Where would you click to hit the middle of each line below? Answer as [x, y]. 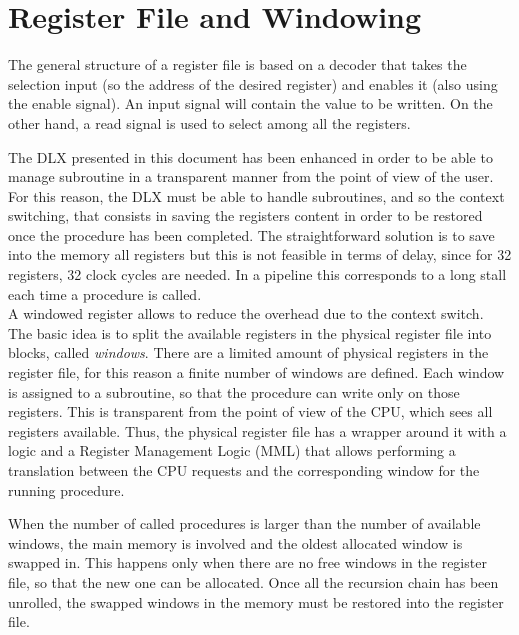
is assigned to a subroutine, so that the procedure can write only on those [234, 391]
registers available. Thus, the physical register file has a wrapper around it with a [257, 430]
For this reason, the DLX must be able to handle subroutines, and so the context [256, 195]
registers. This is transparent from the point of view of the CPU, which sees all [250, 411]
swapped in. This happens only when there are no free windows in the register [247, 562]
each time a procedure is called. [105, 293]
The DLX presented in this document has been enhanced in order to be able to [250, 156]
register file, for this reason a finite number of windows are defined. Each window [256, 372]
